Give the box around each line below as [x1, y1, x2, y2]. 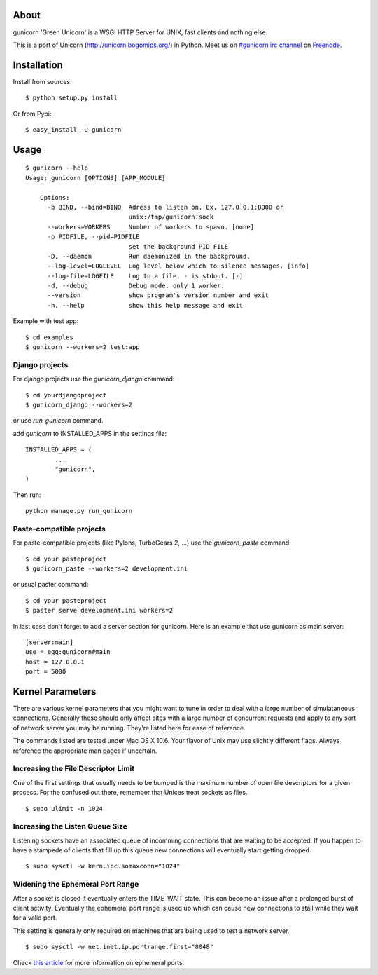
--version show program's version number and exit [47, 292, 269, 299]
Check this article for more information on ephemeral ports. [13, 958, 185, 967]
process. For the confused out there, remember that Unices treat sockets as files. [13, 789, 248, 797]
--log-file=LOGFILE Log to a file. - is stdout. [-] [47, 272, 244, 280]
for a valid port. [13, 913, 57, 922]
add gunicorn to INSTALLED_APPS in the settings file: [13, 429, 167, 437]
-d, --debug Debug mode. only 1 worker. [47, 282, 225, 290]
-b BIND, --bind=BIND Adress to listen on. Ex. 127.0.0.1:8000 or [47, 203, 284, 211]
